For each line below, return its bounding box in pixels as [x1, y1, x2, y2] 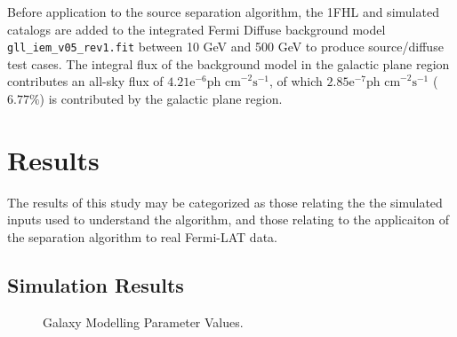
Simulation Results [7, 270, 184, 298]
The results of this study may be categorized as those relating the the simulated [7, 192, 443, 211]
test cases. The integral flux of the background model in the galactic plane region [7, 54, 450, 73]
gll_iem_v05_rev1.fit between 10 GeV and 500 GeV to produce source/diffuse [7, 37, 444, 56]
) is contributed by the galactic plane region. [39, 90, 283, 108]
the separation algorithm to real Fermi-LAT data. [7, 227, 277, 246]
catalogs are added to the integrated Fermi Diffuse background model [7, 20, 386, 38]
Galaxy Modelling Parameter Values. [43, 312, 244, 331]
